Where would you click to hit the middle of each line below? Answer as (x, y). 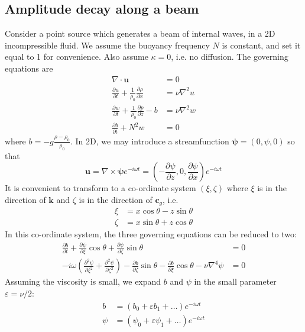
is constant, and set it (261, 45)
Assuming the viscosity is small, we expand (83, 281)
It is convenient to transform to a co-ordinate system (100, 188)
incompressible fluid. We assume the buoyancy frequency (107, 45)
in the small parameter (235, 281)
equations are (29, 68)
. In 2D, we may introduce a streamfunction (150, 141)
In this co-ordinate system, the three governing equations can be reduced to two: (151, 234)
